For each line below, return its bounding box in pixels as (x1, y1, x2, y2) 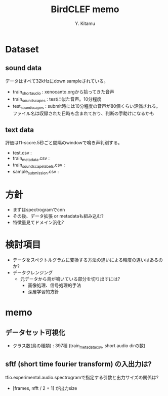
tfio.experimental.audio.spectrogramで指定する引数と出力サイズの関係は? (5, 374, 159, 380)
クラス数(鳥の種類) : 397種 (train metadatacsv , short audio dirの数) (12, 343, 146, 350)
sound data (5, 64, 42, 72)
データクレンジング (12, 269, 53, 276)
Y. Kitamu (75, 20, 95, 26)
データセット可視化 (5, 328, 65, 337)
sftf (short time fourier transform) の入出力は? (5, 360, 152, 369)
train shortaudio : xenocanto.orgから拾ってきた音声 (12, 88, 115, 96)
